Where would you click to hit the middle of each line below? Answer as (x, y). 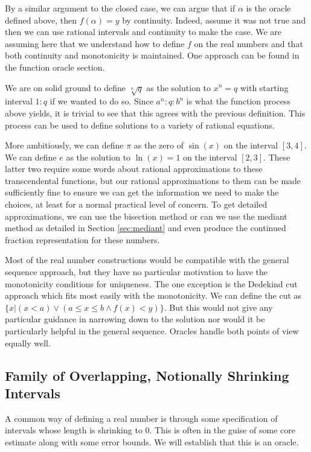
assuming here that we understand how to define (95, 43)
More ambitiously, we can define (64, 145)
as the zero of (159, 145)
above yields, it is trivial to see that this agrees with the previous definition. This (155, 113)
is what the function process (238, 101)
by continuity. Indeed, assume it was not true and (214, 20)
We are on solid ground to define (66, 87)
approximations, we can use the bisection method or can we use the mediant (146, 216)
